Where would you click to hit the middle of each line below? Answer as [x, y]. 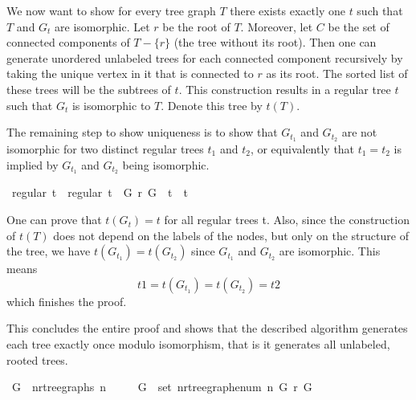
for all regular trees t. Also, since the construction [287, 220]
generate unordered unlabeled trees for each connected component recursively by [205, 57]
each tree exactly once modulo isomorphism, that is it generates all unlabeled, [198, 344]
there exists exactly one [288, 10]
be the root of [196, 26]
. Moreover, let [277, 26]
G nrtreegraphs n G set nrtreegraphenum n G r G [162, 387]
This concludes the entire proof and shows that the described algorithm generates [207, 328]
